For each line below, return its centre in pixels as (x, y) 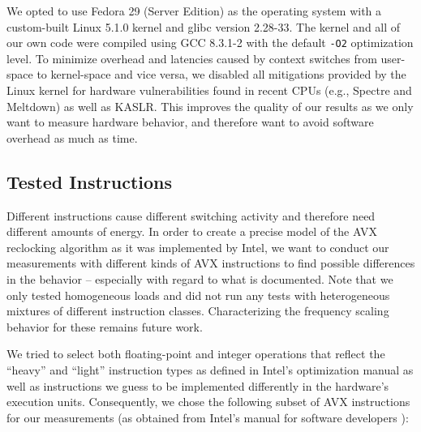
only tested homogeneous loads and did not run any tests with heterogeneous (198, 295)
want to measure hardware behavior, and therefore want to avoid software (190, 122)
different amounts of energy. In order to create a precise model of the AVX (192, 231)
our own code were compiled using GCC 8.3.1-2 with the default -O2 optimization (210, 43)
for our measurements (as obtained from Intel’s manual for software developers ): (208, 417)
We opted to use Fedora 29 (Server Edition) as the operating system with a (194, 11)
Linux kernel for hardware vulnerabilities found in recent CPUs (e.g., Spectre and (209, 90)
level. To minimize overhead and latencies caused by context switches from (192, 58)
